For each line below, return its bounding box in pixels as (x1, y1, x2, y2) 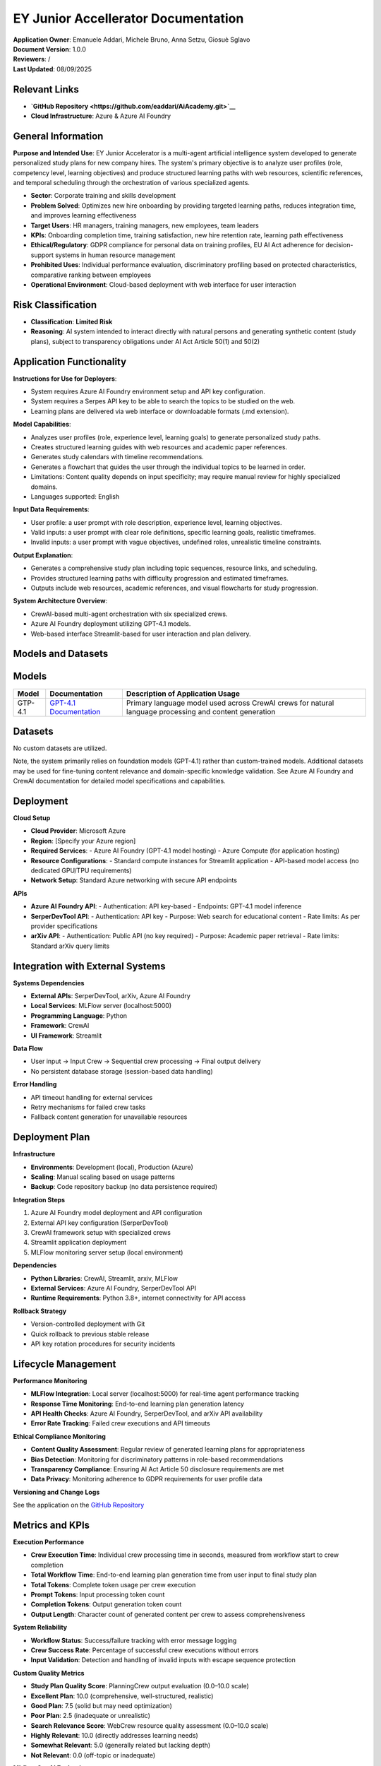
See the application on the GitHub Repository (13, 1501, 145, 1510)
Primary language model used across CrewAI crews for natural (126, 698, 334, 708)
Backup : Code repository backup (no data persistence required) (30, 1183, 218, 1191)
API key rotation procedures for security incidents (30, 1339, 176, 1348)
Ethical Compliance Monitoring (13, 1432, 106, 1440)
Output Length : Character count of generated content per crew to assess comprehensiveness (30, 1610, 306, 1618)
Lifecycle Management (13, 1358, 116, 1370)
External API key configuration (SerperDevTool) (30, 1219, 169, 1227)
